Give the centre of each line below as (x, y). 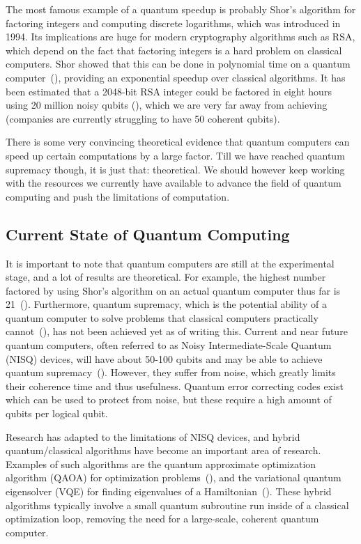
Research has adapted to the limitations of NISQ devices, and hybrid (153, 436)
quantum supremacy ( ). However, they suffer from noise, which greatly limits (171, 372)
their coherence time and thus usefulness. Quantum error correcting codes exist (175, 386)
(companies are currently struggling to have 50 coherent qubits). (143, 118)
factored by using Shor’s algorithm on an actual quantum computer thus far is (173, 290)
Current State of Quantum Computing (148, 234)
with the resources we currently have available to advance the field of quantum (174, 183)
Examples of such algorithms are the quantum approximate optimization (161, 464)
